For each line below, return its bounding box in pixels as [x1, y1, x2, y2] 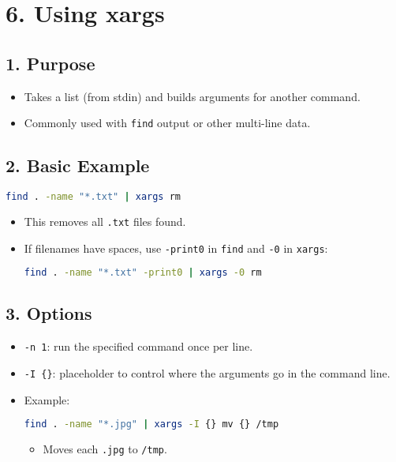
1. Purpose [6, 51, 95, 75]
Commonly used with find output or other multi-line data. [24, 115, 311, 131]
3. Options [6, 301, 92, 325]
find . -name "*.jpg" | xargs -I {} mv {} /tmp [24, 419, 279, 430]
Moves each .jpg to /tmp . [43, 441, 167, 457]
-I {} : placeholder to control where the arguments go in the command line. [24, 364, 390, 381]
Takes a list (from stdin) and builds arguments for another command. [24, 88, 361, 104]
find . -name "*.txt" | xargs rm [6, 191, 181, 203]
